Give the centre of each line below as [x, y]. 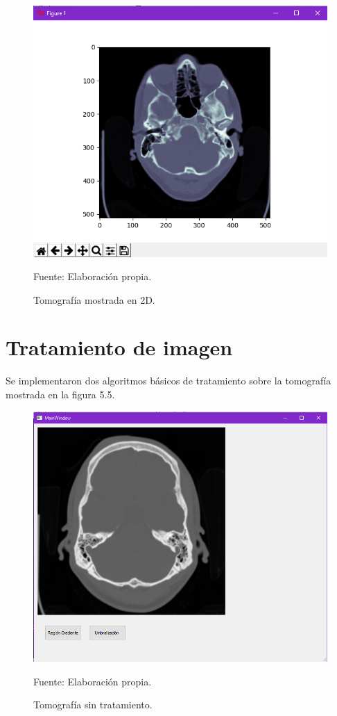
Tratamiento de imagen [119, 347]
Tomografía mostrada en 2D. [94, 299]
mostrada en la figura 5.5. [60, 394]
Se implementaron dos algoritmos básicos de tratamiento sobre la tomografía [168, 381]
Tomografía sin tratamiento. [93, 705]
